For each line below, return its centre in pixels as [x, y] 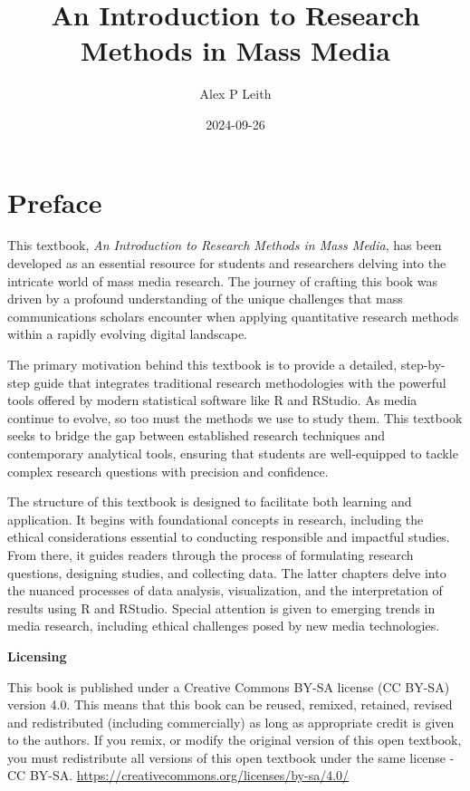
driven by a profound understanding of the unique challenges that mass [205, 299]
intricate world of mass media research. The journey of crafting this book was [223, 280]
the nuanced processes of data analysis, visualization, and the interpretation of [225, 590]
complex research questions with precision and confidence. [168, 471]
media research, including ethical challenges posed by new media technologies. [224, 626]
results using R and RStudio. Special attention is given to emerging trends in [221, 608]
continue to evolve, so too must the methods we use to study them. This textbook [235, 417]
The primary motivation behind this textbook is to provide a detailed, [202, 364]
